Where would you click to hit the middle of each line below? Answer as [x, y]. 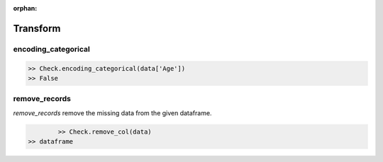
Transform [37, 28]
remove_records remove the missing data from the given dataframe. [112, 112]
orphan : [25, 8]
